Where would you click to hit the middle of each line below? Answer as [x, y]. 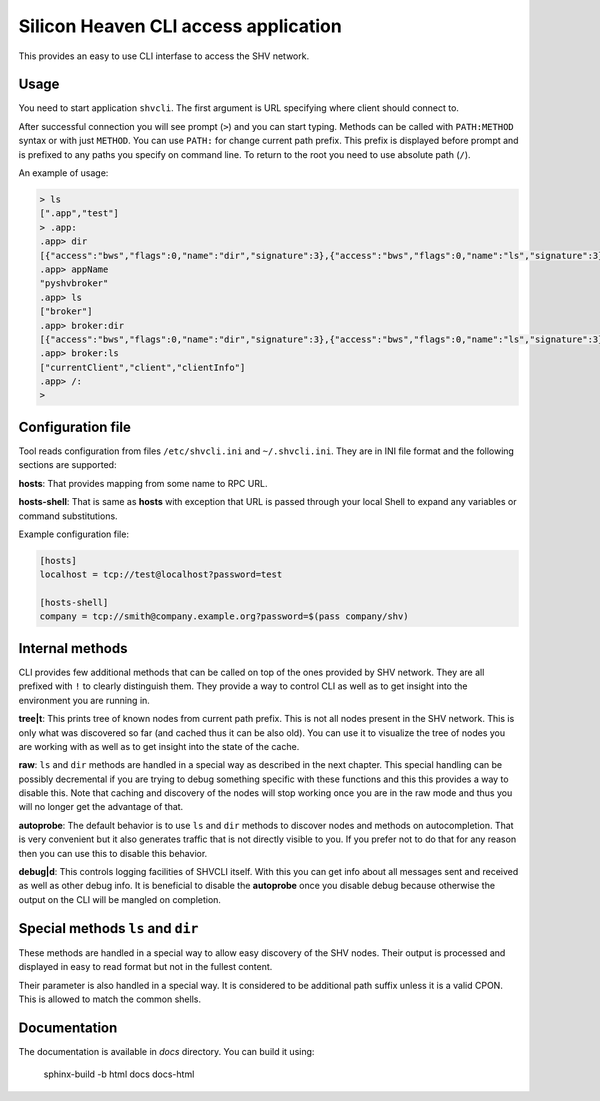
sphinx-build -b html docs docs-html [119, 1074]
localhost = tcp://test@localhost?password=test [161, 574]
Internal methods [73, 648]
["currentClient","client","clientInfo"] [142, 367]
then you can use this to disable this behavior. [113, 853]
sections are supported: [67, 465]
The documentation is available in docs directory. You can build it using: [166, 1051]
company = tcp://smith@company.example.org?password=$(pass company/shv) [224, 616]
